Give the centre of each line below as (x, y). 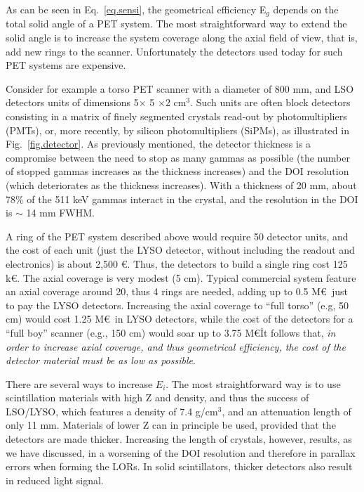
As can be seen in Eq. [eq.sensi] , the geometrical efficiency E (136, 9)
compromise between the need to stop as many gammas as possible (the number (178, 157)
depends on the (306, 9)
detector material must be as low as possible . (101, 360)
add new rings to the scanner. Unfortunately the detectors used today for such (174, 51)
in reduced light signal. (55, 480)
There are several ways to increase (79, 383)
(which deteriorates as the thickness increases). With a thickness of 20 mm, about (181, 184)
